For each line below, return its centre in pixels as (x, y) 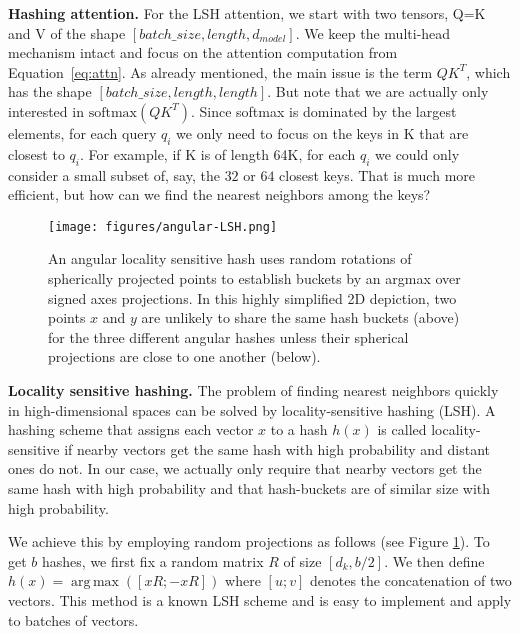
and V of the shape (67, 32)
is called (402, 429)
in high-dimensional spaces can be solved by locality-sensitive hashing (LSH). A (252, 409)
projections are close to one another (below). (184, 356)
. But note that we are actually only (378, 91)
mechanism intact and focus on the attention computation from (203, 52)
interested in (46, 110)
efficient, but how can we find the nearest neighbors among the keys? (219, 194)
